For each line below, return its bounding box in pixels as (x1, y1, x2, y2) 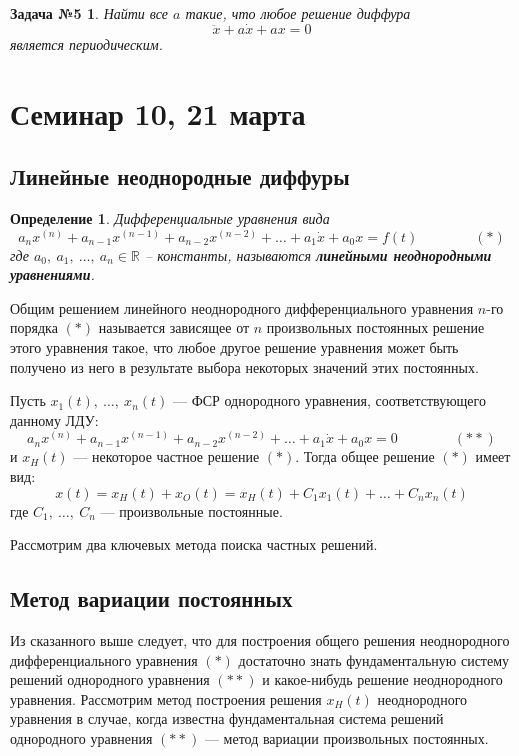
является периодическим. (10, 33, 163, 54)
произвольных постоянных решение (266, 317, 485, 338)
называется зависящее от (98, 317, 250, 338)
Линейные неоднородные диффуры (10, 161, 350, 192)
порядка (10, 317, 58, 338)
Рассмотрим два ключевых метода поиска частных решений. (10, 534, 378, 555)
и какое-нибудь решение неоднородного (262, 669, 503, 690)
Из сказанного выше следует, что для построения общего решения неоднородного (10, 629, 510, 650)
